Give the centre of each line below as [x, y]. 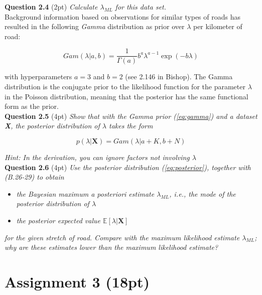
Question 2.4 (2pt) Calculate [51, 7]
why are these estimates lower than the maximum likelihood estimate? [111, 247]
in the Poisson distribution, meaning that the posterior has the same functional [126, 96]
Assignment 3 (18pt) [77, 281]
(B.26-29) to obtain [34, 177]
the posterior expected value [58, 220]
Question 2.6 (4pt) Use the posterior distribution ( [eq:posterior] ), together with [128, 167]
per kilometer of [218, 26]
